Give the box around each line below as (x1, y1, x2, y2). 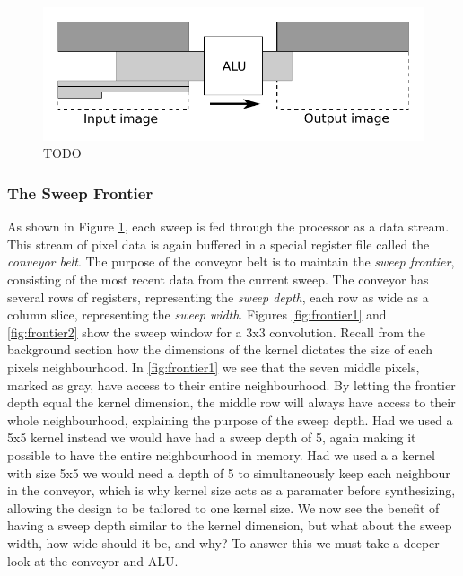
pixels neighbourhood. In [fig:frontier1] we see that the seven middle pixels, (7, 358, 420, 377)
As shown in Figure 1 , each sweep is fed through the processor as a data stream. (7, 217, 450, 236)
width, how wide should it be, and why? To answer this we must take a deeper (7, 533, 440, 552)
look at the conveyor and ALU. (7, 551, 179, 570)
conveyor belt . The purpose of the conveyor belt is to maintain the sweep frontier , (7, 252, 455, 271)
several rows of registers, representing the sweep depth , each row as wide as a (7, 287, 429, 306)
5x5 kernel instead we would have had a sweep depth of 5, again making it (7, 428, 416, 447)
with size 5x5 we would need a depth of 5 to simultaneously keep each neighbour (7, 463, 450, 482)
